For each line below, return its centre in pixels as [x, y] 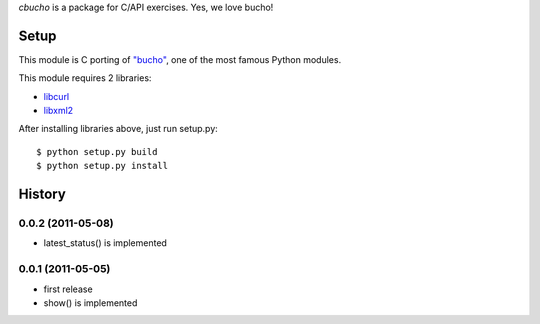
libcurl [56, 96]
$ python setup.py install [102, 166]
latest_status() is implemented [105, 243]
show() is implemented [90, 302]
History [42, 194]
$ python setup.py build [97, 151]
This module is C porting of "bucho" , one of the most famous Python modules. [180, 59]
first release [68, 289]
